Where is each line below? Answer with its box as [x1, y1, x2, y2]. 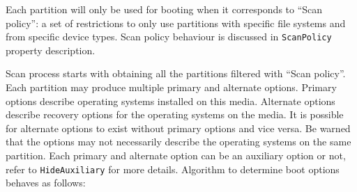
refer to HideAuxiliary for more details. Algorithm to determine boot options [6, 161, 340, 176]
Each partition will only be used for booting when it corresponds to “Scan [6, 2, 323, 16]
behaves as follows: [6, 175, 86, 190]
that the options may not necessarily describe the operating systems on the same [6, 134, 351, 149]
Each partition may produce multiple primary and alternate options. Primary [6, 80, 337, 95]
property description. [6, 42, 96, 57]
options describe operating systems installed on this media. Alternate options [6, 93, 335, 108]
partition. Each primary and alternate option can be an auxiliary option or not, [6, 148, 346, 162]
